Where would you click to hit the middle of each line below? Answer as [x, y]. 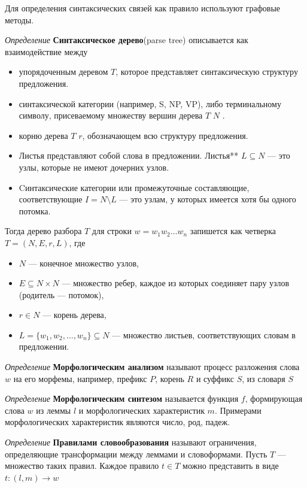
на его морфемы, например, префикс [80, 378]
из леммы [54, 410]
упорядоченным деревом [63, 72]
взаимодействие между [46, 51]
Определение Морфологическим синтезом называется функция [122, 398]
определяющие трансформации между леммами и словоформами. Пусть [136, 454]
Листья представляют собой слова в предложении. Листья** [129, 155]
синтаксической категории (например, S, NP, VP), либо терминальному [150, 103]
